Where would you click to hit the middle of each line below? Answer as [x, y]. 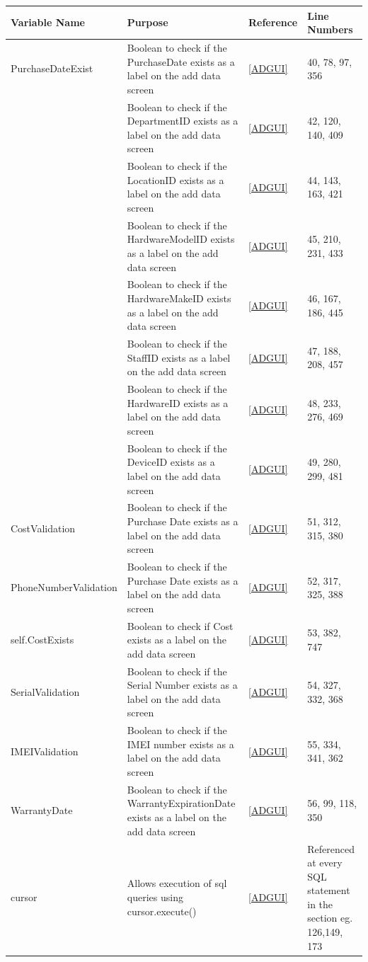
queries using [155, 897]
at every [325, 863]
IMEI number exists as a [180, 744]
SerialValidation [45, 692]
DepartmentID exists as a [183, 121]
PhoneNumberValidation [64, 587]
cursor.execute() [162, 911]
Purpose [148, 22]
